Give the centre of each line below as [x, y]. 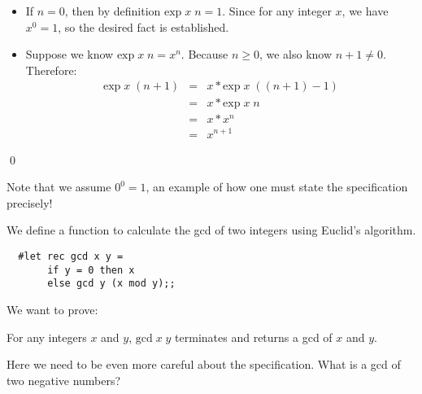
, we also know [296, 54]
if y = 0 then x [91, 270]
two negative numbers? [64, 380]
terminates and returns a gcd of [254, 337]
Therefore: [51, 70]
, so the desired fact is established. [144, 26]
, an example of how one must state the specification [277, 187]
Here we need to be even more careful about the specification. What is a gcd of [204, 364]
